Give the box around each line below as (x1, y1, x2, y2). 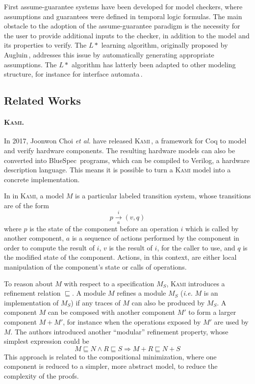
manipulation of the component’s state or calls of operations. (4, 262, 187, 272)
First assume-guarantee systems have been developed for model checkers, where (4, 1, 243, 11)
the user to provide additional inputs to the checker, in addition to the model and (4, 30, 250, 40)
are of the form (4, 200, 49, 210)
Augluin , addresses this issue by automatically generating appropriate (4, 49, 214, 59)
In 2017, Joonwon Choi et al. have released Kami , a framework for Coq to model (4, 136, 247, 146)
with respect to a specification (64, 278, 154, 288)
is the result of (109, 242, 153, 252)
